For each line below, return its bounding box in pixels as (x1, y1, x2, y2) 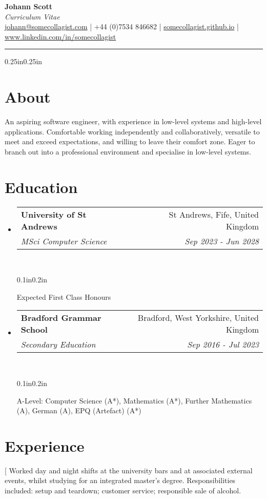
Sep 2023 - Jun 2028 (184, 235, 259, 247)
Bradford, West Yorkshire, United (137, 312, 259, 324)
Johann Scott (5, 1, 53, 11)
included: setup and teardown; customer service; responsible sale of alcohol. (5, 485, 241, 496)
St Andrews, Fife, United (169, 208, 259, 220)
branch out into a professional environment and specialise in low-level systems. (5, 146, 251, 157)
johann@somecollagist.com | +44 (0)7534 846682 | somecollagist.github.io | (5, 21, 239, 32)
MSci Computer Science (20, 235, 107, 247)
